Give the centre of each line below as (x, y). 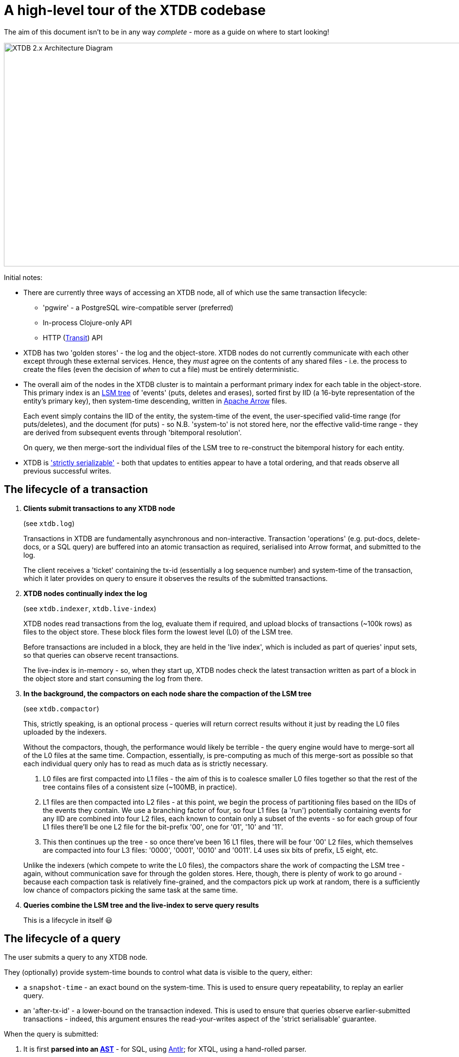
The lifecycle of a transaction (76, 490)
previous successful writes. (67, 471)
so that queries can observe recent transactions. (101, 655)
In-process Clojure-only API (87, 322)
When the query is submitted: (51, 1034)
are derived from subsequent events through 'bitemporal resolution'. (133, 432)
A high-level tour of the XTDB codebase (135, 10)
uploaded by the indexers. (65, 732)
